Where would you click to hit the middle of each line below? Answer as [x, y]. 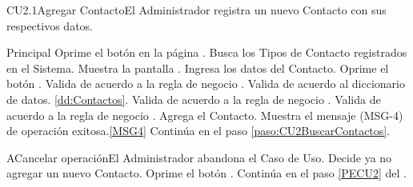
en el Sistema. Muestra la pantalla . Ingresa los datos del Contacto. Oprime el [198, 68]
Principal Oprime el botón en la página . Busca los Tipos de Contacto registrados [207, 52]
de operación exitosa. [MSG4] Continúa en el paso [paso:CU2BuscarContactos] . [198, 131]
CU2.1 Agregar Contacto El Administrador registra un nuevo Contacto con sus [196, 10]
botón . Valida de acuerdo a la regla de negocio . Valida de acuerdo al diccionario [206, 84]
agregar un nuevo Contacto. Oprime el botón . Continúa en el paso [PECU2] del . [206, 173]
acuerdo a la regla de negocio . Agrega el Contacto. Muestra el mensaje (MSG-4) [205, 115]
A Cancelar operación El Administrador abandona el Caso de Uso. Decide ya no [199, 157]
